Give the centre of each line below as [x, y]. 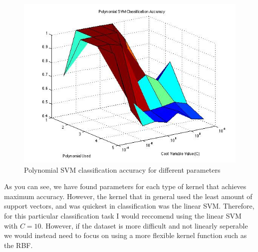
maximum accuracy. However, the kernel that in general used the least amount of [128, 196]
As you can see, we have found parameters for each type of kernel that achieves [125, 186]
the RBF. [18, 245]
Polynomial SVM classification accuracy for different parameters [122, 169]
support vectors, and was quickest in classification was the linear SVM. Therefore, [129, 206]
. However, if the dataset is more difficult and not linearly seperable [144, 225]
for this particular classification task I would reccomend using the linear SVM [123, 215]
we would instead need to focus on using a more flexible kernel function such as [126, 235]
